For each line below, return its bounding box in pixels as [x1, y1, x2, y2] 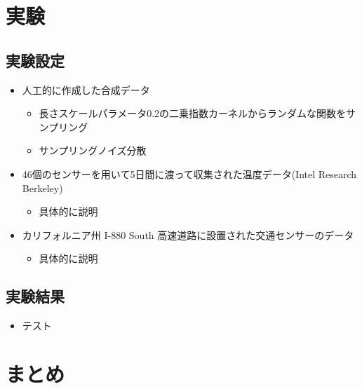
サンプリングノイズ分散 [39, 143, 147, 158]
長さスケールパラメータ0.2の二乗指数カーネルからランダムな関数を [39, 106, 347, 121]
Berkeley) [22, 180, 63, 195]
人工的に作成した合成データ [22, 82, 150, 97]
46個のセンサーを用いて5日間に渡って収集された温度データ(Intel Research [22, 166, 357, 181]
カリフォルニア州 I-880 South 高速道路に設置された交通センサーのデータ [22, 227, 354, 242]
